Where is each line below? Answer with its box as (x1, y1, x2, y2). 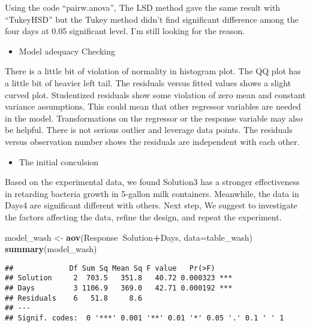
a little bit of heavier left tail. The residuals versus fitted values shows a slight (5, 76, 291, 89)
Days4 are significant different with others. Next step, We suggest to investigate (5, 199, 298, 211)
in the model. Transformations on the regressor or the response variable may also (5, 111, 303, 124)
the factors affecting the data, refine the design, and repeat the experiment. (5, 210, 282, 223)
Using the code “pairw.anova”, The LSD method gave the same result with (5, 1, 281, 13)
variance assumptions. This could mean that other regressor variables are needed (5, 100, 301, 113)
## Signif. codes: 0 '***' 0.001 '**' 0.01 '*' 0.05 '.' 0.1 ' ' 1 (5, 313, 284, 322)
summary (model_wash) (5, 243, 97, 255)
